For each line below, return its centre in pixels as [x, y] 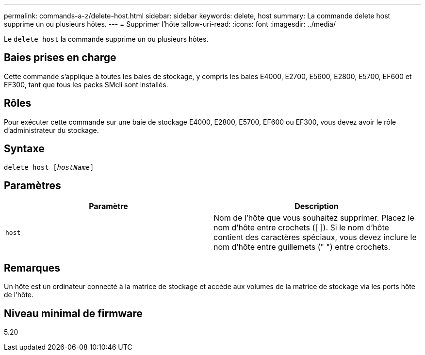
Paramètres [33, 185]
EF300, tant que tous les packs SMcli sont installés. [86, 84]
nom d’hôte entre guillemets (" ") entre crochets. [302, 247]
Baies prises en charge [60, 58]
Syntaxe [24, 149]
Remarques [32, 268]
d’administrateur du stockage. [51, 130]
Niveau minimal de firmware [73, 313]
